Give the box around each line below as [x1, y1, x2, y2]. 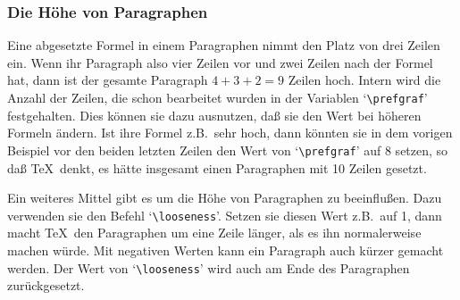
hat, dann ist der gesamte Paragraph [7, 71, 208, 89]
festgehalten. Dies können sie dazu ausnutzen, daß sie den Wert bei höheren [7, 105, 422, 124]
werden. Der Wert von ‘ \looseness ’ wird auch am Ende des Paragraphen [7, 258, 410, 277]
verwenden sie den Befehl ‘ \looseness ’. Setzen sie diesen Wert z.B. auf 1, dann [7, 205, 442, 224]
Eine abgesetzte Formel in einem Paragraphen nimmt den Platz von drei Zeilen [7, 36, 440, 54]
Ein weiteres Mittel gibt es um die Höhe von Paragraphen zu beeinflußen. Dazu [7, 188, 442, 207]
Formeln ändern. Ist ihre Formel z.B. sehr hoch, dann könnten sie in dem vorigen [7, 123, 453, 142]
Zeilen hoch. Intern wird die [288, 71, 441, 89]
